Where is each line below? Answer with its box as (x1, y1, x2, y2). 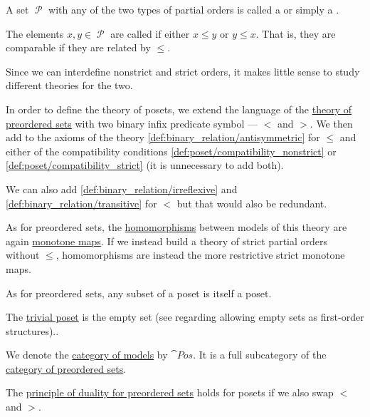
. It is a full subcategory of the (193, 347, 327, 362)
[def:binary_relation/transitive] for (6, 195, 157, 210)
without (6, 247, 40, 262)
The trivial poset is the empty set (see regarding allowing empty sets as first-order (6, 309, 364, 324)
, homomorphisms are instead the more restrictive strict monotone (55, 247, 345, 262)
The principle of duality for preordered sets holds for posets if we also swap (6, 385, 334, 400)
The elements (6, 26, 64, 41)
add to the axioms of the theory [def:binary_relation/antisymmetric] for (6, 130, 320, 145)
